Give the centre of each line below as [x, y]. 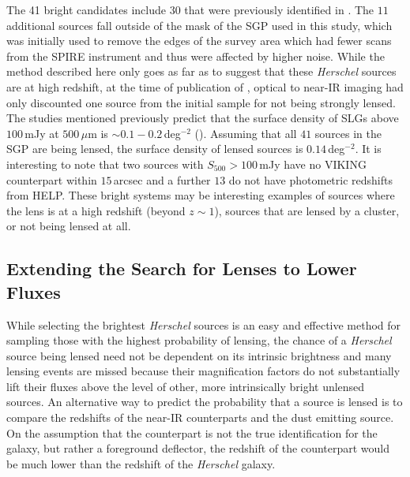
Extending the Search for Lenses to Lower [182, 268]
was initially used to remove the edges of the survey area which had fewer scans [199, 41]
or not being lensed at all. [69, 226]
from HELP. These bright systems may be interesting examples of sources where [201, 195]
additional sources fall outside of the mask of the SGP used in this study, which [199, 25]
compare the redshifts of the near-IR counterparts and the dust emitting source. [200, 417]
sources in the [348, 133]
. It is [368, 149]
